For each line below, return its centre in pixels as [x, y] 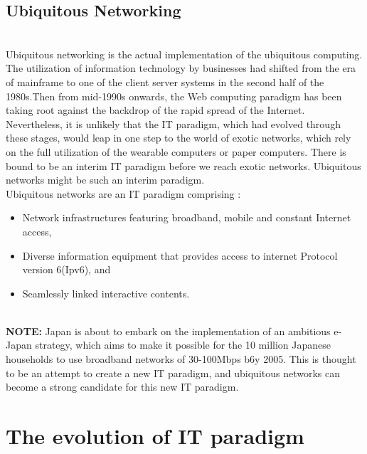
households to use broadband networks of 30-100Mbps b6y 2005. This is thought [181, 359]
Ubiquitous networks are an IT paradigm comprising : [123, 193]
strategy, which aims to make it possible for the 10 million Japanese [183, 345]
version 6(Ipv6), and [67, 269]
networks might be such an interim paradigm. [105, 180]
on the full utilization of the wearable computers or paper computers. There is [176, 151]
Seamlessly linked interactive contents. [106, 293]
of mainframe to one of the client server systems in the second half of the [165, 81]
